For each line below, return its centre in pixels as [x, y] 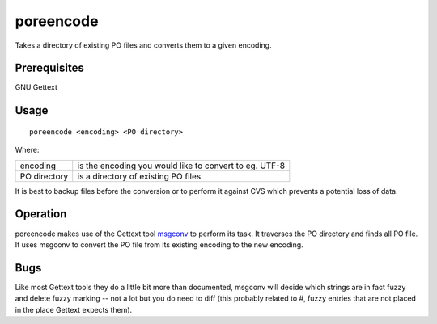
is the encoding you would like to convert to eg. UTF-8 [181, 166]
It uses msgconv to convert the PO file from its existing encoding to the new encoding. [159, 244]
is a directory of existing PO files [139, 176]
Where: [27, 150]
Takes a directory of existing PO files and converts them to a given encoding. [143, 45]
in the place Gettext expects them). [74, 309]
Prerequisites [49, 68]
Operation [41, 214]
